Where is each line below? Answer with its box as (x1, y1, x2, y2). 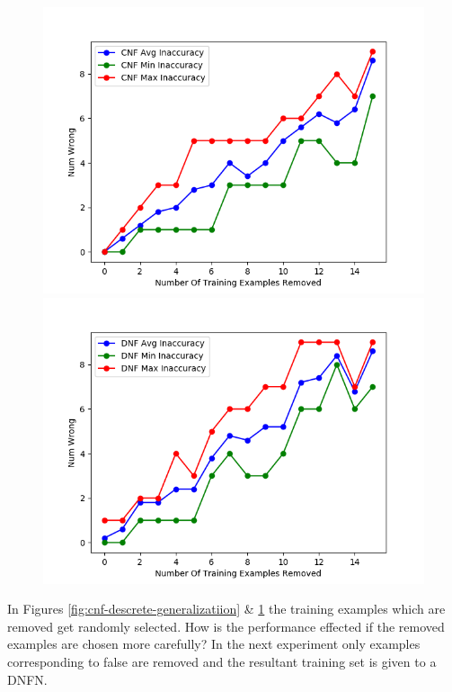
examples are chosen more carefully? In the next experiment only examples (7, 634, 421, 653)
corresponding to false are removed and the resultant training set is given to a (7, 652, 437, 670)
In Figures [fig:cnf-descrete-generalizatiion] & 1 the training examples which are (7, 599, 446, 618)
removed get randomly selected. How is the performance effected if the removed (7, 616, 445, 635)
